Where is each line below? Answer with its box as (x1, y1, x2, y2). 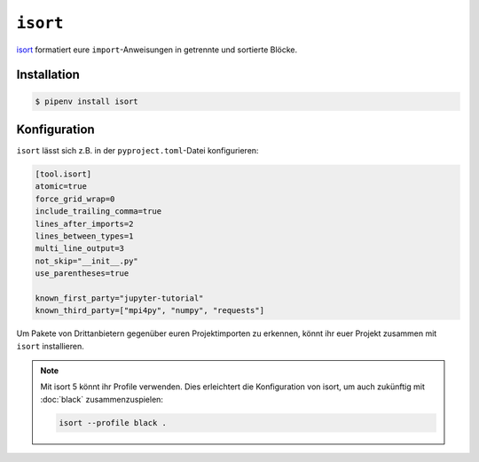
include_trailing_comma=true (35, 207, 162, 216)
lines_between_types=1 (35, 231, 134, 241)
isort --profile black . (59, 418, 168, 427)
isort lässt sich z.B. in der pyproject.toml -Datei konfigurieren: (16, 145, 259, 156)
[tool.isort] (35, 169, 92, 179)
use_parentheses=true (35, 269, 130, 278)
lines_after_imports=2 (35, 218, 134, 229)
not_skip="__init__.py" (35, 255, 139, 266)
